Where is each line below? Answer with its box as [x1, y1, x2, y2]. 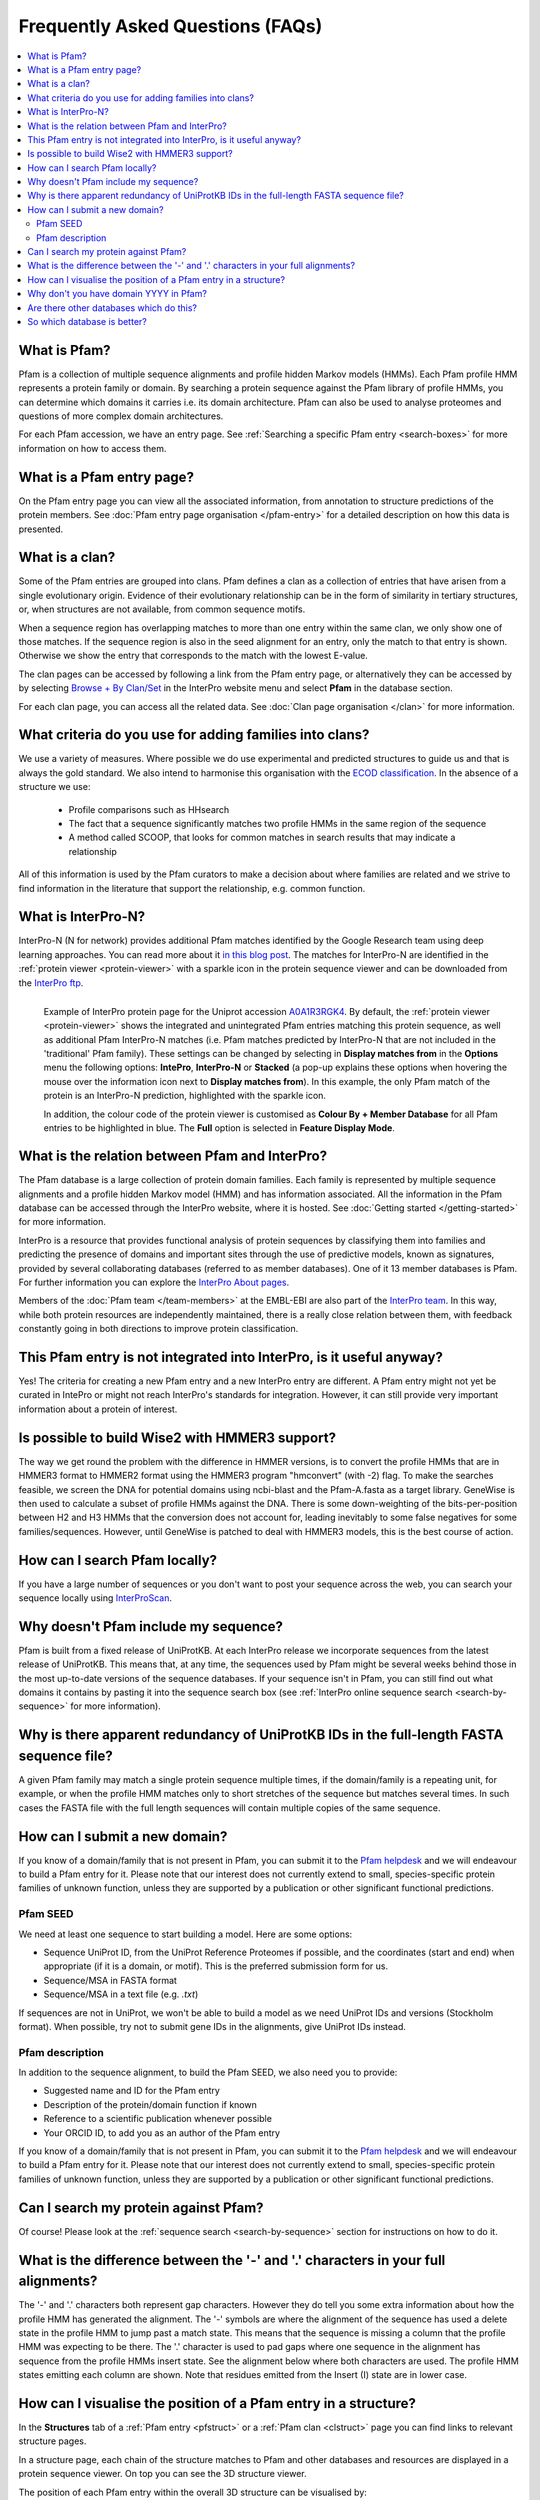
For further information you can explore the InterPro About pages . [18, 1276, 290, 1288]
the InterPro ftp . [18, 976, 84, 989]
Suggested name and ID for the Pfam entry [43, 2085, 220, 2097]
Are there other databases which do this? [27, 301, 198, 314]
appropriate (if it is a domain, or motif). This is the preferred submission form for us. [43, 1960, 389, 1972]
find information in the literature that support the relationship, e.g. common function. [18, 882, 366, 894]
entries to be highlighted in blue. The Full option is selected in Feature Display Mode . [43, 1121, 395, 1134]
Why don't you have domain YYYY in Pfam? [27, 288, 207, 300]
